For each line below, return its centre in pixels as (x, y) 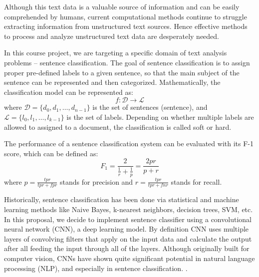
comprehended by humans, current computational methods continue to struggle (126, 16)
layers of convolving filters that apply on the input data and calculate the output (128, 238)
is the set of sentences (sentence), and (150, 107)
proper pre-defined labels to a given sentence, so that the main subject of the (122, 72)
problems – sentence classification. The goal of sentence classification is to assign (127, 62)
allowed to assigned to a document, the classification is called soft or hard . (118, 127)
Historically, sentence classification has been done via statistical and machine (122, 199)
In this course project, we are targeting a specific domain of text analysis (116, 53)
